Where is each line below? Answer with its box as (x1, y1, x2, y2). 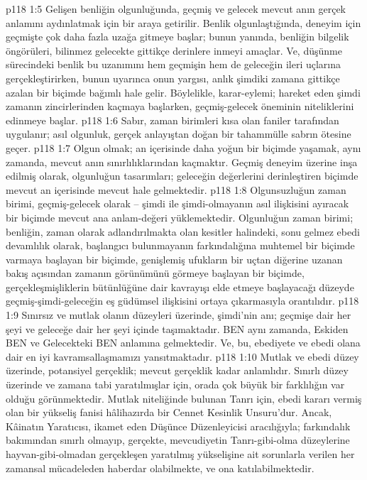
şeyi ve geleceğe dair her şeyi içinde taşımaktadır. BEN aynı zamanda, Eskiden (6, 321, 349, 336)
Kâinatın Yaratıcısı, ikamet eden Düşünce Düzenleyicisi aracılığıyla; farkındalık (6, 418, 351, 433)
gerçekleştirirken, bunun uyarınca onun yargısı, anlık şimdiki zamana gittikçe (6, 70, 340, 85)
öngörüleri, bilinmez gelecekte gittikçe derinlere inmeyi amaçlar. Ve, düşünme (6, 43, 342, 58)
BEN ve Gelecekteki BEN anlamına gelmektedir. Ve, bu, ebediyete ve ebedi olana (6, 335, 361, 350)
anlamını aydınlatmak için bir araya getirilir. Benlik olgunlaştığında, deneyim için (6, 15, 361, 30)
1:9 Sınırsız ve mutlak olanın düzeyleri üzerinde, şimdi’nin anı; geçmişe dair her (6, 307, 351, 322)
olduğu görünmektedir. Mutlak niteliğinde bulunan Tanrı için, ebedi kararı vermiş (6, 391, 362, 405)
